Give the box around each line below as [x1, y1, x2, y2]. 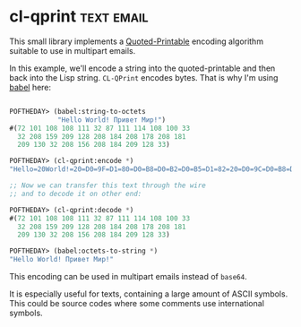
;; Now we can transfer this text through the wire [9, 181, 206, 190]
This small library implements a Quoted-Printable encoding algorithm [9, 36, 264, 47]
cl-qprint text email [9, 6, 149, 27]
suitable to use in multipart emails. [9, 45, 136, 56]
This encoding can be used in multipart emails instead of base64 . [9, 271, 248, 282]
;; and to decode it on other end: [9, 189, 142, 198]
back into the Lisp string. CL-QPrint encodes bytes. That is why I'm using [9, 72, 279, 82]
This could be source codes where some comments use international [9, 298, 264, 309]
